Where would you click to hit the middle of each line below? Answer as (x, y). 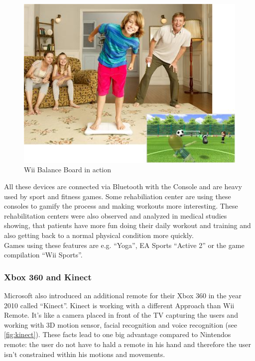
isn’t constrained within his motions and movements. (85, 354)
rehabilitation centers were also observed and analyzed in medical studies (116, 215)
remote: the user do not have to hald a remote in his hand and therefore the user (127, 344)
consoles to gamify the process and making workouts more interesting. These (121, 206)
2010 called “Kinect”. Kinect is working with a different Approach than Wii (119, 305)
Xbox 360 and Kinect (48, 277)
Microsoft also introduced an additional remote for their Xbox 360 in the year (123, 296)
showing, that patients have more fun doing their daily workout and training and (127, 225)
